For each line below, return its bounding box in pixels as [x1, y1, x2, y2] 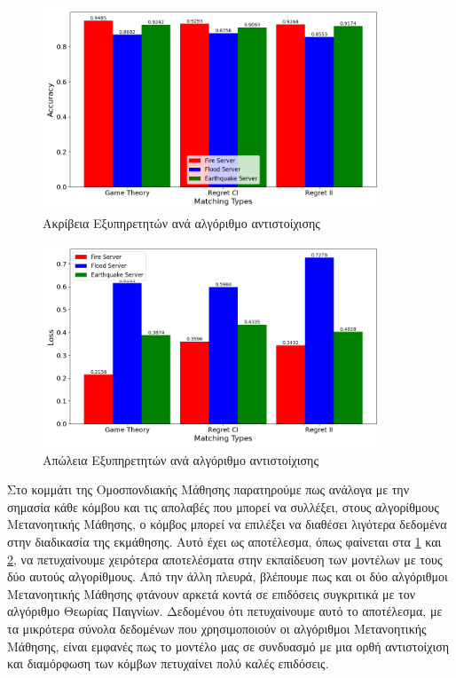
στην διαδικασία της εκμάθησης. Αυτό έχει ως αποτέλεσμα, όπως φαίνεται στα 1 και [7, 532, 442, 551]
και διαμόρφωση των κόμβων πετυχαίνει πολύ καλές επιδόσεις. [7, 654, 329, 673]
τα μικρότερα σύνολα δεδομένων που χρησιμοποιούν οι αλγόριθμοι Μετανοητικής [7, 619, 427, 638]
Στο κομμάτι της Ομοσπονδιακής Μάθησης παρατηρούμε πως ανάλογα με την [7, 480, 410, 499]
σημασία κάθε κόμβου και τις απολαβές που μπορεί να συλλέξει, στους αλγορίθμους [7, 497, 439, 516]
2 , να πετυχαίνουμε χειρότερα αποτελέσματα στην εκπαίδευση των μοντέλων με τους [7, 549, 443, 568]
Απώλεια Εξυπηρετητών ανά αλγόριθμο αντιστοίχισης [43, 450, 318, 469]
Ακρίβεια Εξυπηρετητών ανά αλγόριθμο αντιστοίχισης [43, 213, 320, 232]
